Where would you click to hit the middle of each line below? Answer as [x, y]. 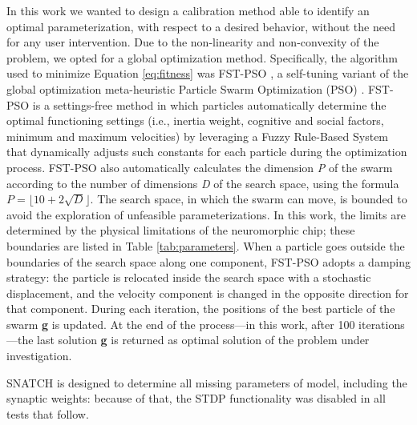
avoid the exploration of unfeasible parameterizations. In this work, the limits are [206, 214]
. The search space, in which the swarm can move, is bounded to [249, 199]
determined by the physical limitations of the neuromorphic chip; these [181, 230]
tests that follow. [48, 413]
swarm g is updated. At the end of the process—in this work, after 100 [181, 324]
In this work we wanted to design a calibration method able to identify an [188, 10]
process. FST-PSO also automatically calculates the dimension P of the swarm [200, 167]
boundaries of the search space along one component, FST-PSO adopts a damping [209, 261]
